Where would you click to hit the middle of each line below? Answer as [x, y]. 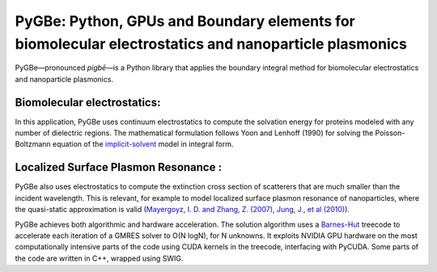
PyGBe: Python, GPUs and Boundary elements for [185, 21]
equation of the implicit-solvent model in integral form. [143, 144]
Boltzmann [33, 144]
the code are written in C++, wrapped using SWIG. [99, 258]
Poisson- [390, 133]
